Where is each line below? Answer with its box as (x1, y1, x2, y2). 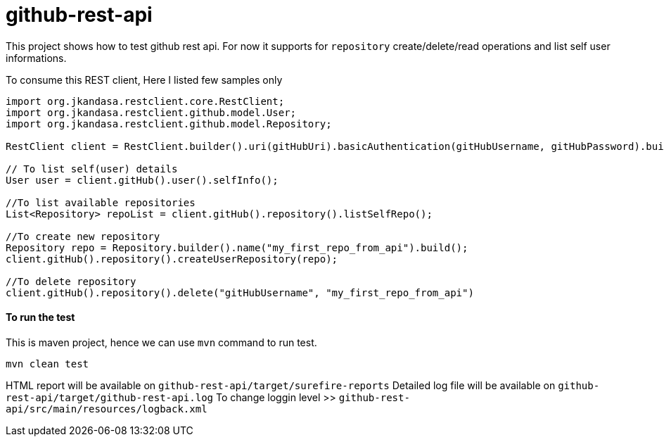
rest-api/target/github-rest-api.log (6, 391, 214, 403)
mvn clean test (6, 358, 89, 370)
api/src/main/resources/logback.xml (6, 403, 207, 415)
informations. (6, 51, 67, 64)
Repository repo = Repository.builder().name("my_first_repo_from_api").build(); (6, 241, 468, 253)
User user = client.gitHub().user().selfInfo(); (6, 174, 279, 186)
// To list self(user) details (6, 163, 178, 175)
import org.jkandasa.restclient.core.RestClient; (6, 95, 285, 107)
